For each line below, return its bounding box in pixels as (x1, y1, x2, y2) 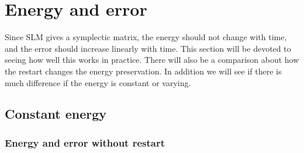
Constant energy (5, 105, 107, 123)
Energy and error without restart (5, 135, 165, 150)
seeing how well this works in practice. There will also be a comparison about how (5, 54, 299, 66)
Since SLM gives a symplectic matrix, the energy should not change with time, (5, 31, 287, 43)
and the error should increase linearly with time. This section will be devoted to (5, 42, 291, 54)
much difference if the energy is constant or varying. (5, 76, 191, 88)
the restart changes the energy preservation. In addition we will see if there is (5, 65, 282, 77)
